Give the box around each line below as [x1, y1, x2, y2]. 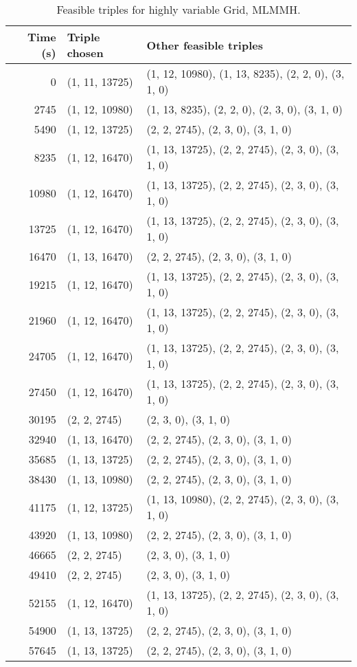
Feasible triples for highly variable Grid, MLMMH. [56, 1, 301, 17]
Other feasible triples [146, 36, 263, 53]
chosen [67, 45, 104, 61]
